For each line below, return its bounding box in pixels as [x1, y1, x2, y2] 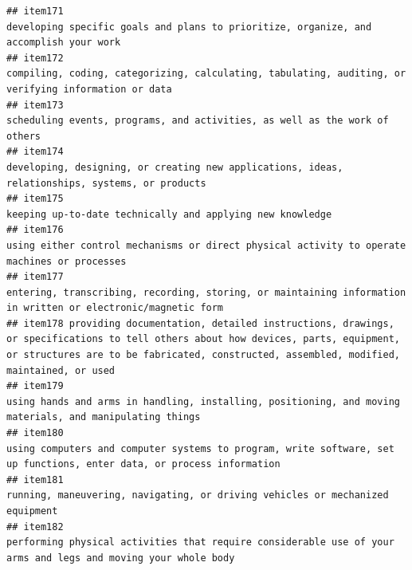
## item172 [6, 52, 64, 64]
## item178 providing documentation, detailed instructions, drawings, [6, 317, 394, 329]
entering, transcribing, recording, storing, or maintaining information [6, 286, 406, 298]
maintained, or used [6, 364, 116, 376]
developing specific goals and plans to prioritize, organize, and [6, 21, 372, 33]
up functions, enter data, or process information [6, 458, 281, 470]
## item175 [6, 193, 64, 205]
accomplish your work [6, 37, 121, 49]
